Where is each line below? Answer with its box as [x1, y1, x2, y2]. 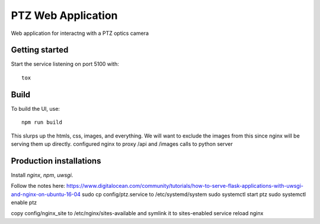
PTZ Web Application [11, 9, 118, 22]
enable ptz [11, 199, 37, 206]
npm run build [21, 119, 62, 126]
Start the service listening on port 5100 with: [11, 60, 120, 68]
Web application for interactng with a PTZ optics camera [11, 30, 149, 37]
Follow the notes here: [11, 183, 65, 190]
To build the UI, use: [11, 105, 60, 112]
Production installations [11, 156, 101, 166]
